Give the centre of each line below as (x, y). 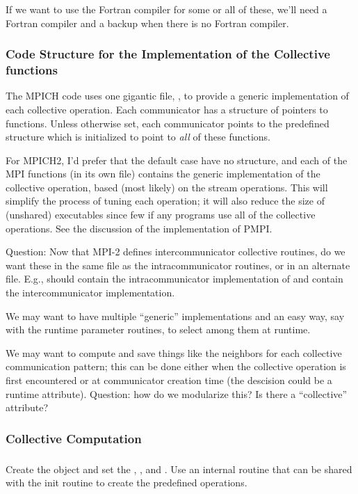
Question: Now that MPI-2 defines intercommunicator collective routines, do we (176, 252)
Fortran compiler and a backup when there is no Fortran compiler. (147, 23)
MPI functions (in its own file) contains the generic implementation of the (163, 174)
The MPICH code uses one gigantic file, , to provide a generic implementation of (177, 96)
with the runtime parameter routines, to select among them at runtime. (158, 329)
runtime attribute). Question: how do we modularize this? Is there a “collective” (177, 393)
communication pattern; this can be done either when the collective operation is (176, 366)
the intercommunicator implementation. (90, 293)
